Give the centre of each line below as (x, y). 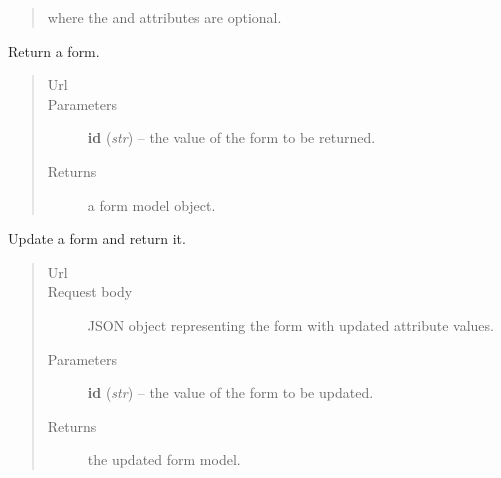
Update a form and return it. (97, 238)
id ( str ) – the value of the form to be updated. (230, 392)
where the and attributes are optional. (164, 17)
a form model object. (151, 204)
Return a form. (54, 50)
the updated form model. (164, 459)
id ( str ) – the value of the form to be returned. (231, 137)
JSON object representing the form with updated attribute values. (290, 324)
